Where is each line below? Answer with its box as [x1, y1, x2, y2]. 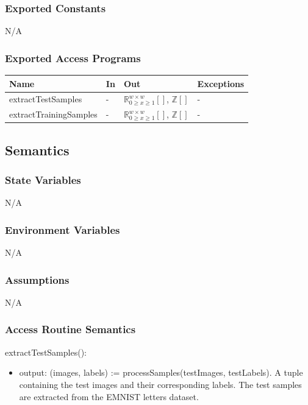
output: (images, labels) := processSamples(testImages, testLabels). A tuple [19, 366, 303, 379]
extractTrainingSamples [9, 108, 98, 121]
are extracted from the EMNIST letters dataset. [19, 390, 199, 403]
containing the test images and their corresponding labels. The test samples [19, 378, 302, 390]
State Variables [5, 172, 81, 188]
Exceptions [197, 77, 245, 90]
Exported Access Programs [5, 50, 141, 65]
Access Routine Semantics [5, 322, 136, 337]
